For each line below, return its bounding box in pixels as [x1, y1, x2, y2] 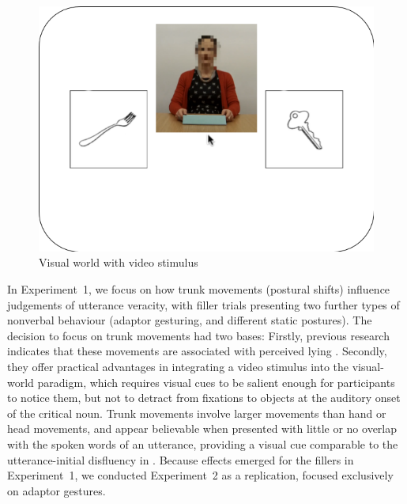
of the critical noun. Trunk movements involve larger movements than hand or [7, 404, 386, 421]
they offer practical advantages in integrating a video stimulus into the [7, 358, 349, 374]
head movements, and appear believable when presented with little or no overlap [7, 420, 398, 437]
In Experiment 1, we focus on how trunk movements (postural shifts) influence [7, 281, 390, 297]
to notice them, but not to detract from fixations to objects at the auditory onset [7, 389, 401, 406]
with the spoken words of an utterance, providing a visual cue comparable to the [7, 435, 398, 452]
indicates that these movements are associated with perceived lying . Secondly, [7, 343, 387, 359]
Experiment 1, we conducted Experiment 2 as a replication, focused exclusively [7, 467, 394, 483]
